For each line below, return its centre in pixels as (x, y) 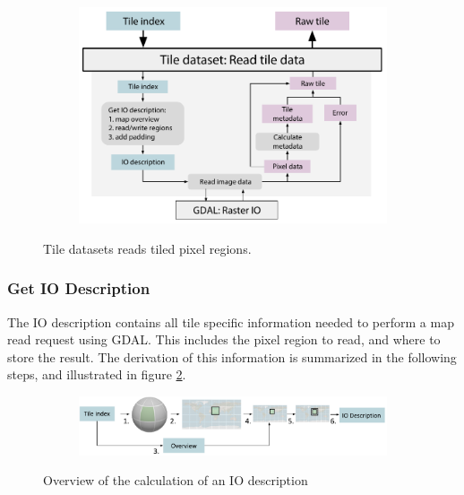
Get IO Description (79, 288)
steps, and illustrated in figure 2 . (97, 374)
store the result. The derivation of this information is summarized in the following (232, 356)
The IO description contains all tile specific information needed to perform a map (231, 321)
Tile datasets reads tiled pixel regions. (147, 248)
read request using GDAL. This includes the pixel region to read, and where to (224, 339)
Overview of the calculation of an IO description (176, 480)
